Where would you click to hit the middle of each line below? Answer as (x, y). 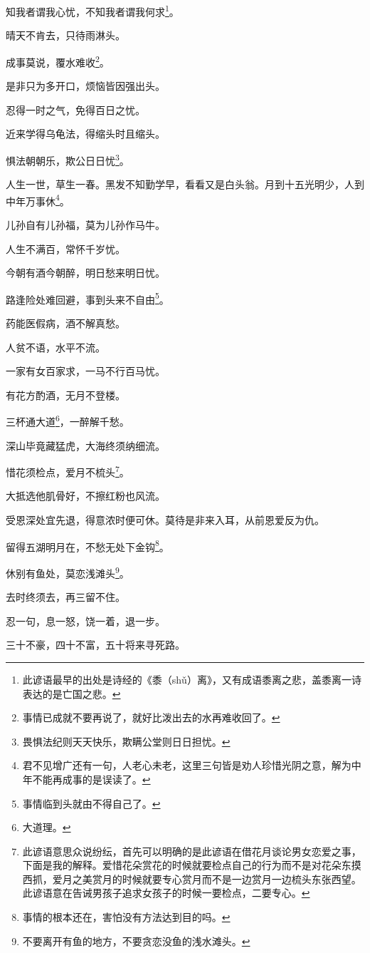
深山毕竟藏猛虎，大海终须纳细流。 (85, 445)
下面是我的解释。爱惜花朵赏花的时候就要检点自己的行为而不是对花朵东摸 (192, 865)
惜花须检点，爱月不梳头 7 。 (68, 471)
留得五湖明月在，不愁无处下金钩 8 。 (88, 545)
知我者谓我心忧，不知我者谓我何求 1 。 (92, 10)
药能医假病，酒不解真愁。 (65, 323)
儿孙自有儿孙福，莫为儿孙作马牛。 (85, 224)
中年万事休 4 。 (38, 200)
